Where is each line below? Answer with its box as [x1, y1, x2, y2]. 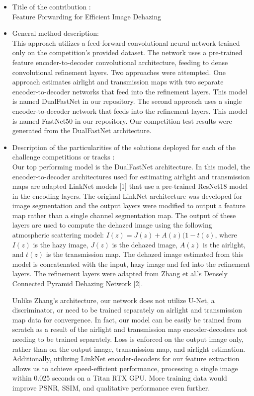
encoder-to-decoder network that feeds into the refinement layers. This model [12, 105, 248, 116]
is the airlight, [202, 239, 246, 249]
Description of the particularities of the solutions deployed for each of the [12, 142, 236, 152]
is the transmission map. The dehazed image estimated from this [46, 249, 244, 259]
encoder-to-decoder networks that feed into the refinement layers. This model [12, 86, 248, 96]
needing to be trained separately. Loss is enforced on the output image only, [12, 334, 244, 344]
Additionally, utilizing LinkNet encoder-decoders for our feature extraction [12, 353, 240, 364]
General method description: [12, 28, 99, 38]
